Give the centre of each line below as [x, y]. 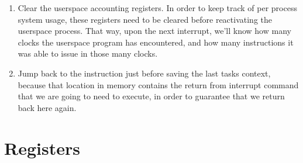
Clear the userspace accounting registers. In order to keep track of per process [157, 8]
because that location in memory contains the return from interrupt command [158, 84]
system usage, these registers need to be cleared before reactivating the [145, 19]
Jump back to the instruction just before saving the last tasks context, [144, 73]
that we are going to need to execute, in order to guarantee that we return [151, 96]
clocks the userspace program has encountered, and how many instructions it [156, 42]
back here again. [47, 107]
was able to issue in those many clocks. [88, 53]
